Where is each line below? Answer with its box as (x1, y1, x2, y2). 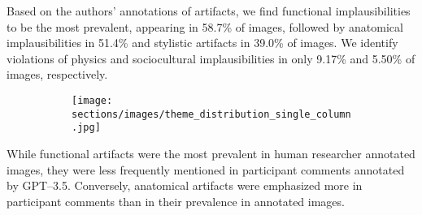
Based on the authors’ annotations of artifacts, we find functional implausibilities (7, 2, 411, 19)
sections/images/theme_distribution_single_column (72, 108, 351, 120)
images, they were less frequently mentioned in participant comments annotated (7, 161, 405, 178)
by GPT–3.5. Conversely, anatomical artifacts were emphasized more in (7, 177, 363, 194)
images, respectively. (7, 66, 108, 83)
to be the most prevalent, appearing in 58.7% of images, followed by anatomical (7, 18, 403, 35)
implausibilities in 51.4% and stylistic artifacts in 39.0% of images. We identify (7, 34, 398, 51)
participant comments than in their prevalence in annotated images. (7, 192, 345, 209)
